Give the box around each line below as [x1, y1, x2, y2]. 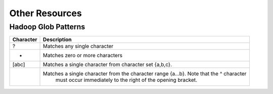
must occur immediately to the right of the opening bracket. [56, 76, 197, 83]
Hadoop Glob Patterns [9, 22, 85, 31]
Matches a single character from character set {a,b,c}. [43, 61, 172, 68]
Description [43, 36, 72, 43]
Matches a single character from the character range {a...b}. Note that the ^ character [43, 70, 247, 77]
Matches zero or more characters [43, 52, 123, 59]
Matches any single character [43, 43, 114, 50]
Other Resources [9, 8, 82, 19]
